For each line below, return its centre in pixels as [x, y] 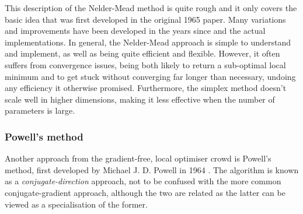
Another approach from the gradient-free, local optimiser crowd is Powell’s [138, 158]
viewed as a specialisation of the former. [76, 204]
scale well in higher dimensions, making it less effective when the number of [140, 99]
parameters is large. [40, 110]
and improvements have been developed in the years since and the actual [135, 31]
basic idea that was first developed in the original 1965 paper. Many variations [145, 19]
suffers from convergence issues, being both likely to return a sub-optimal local [145, 64]
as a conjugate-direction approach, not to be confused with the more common [143, 181]
